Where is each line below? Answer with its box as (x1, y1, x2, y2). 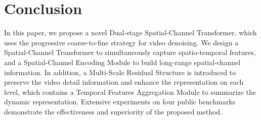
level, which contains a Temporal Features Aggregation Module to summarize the (4, 86, 256, 97)
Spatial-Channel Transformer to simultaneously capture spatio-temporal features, (4, 47, 256, 57)
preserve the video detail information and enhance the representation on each (4, 77, 244, 87)
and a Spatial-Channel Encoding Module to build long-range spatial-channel (4, 56, 241, 67)
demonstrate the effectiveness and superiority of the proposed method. (4, 106, 223, 116)
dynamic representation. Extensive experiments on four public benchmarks (4, 96, 236, 107)
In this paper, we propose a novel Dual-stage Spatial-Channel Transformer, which (4, 27, 257, 38)
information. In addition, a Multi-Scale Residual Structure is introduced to (4, 67, 236, 77)
